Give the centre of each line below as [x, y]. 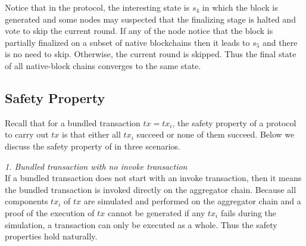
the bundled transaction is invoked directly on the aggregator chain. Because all [151, 189]
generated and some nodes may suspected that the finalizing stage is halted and [150, 19]
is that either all [91, 134]
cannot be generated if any [156, 212]
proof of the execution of [50, 212]
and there [280, 42]
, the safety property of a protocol [234, 122]
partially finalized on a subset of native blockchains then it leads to [127, 42]
